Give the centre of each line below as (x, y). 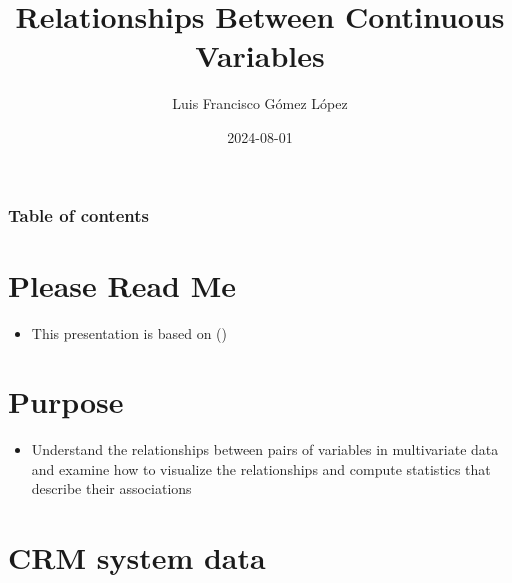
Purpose (66, 401)
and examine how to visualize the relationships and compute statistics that (261, 468)
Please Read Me (122, 284)
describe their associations (111, 488)
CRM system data (137, 557)
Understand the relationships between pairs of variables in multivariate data (265, 449)
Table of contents (78, 214)
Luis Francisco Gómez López (260, 103)
